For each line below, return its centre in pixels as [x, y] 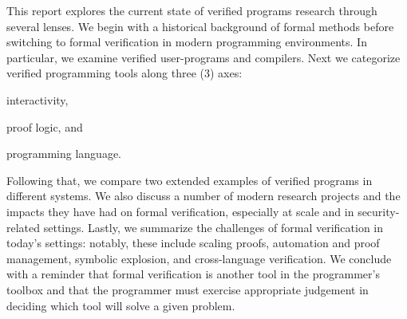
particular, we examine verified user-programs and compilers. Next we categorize [203, 57]
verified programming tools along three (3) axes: [124, 73]
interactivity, [38, 99]
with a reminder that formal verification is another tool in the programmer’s [193, 274]
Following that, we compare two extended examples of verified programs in [190, 180]
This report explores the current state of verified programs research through [192, 10]
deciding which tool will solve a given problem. [121, 305]
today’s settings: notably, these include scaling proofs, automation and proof [193, 243]
